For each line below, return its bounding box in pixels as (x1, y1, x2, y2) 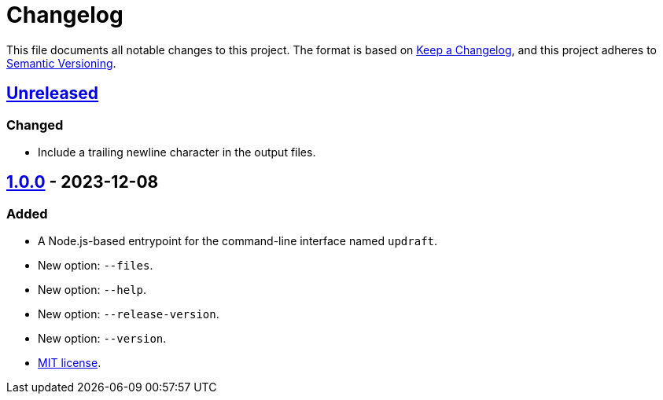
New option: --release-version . (38, 307, 219, 321)
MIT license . (38, 356, 101, 370)
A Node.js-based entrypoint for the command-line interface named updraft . (38, 234, 438, 248)
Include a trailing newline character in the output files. (38, 145, 316, 159)
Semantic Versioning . (6, 56, 116, 70)
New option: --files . (38, 259, 153, 273)
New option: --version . (38, 332, 167, 346)
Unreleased (6, 83, 99, 104)
